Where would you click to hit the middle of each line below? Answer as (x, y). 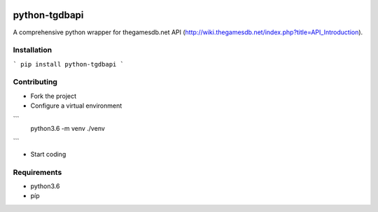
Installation (33, 50)
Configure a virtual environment (76, 106)
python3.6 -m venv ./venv (68, 128)
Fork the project (54, 96)
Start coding (48, 154)
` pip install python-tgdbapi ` (68, 64)
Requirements (37, 172)
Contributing (35, 82)
